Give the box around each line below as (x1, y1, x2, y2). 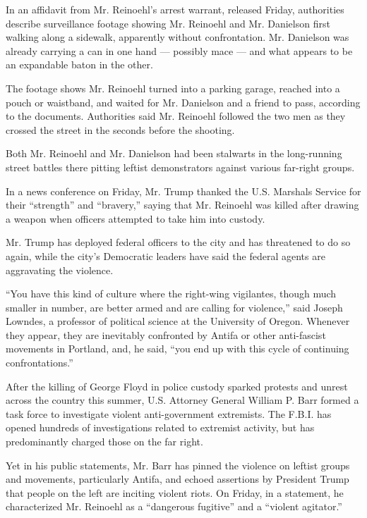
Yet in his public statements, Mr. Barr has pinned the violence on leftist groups (6, 457, 350, 472)
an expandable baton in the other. (6, 57, 153, 72)
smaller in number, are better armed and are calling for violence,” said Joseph (6, 300, 343, 314)
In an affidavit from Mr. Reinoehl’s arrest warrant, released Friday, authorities (6, 2, 344, 16)
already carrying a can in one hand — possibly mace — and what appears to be (6, 43, 353, 58)
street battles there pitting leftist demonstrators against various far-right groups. (6, 159, 355, 174)
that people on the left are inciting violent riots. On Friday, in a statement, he (6, 485, 344, 500)
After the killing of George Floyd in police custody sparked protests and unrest (6, 378, 348, 393)
